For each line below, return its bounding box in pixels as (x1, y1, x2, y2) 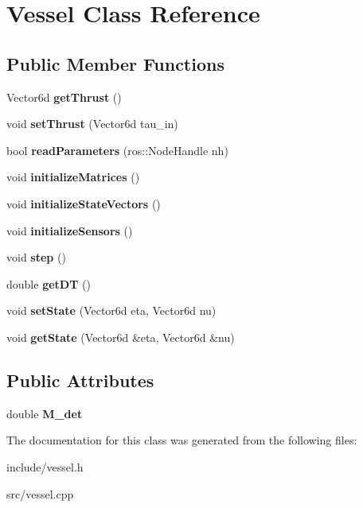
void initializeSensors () (6, 222, 133, 238)
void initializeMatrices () (6, 169, 140, 185)
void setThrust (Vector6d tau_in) (6, 115, 178, 132)
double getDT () (6, 275, 91, 292)
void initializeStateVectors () (6, 195, 161, 211)
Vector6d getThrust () (6, 88, 122, 105)
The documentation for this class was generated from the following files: (6, 432, 357, 448)
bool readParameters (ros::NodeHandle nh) (6, 142, 228, 158)
